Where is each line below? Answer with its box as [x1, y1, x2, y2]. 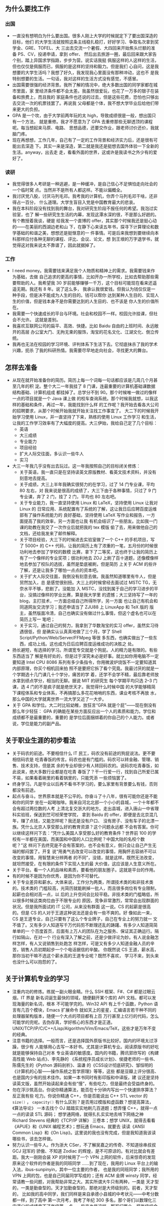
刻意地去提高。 [19, 475, 50, 481]
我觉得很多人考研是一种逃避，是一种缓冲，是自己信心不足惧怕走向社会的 [12, 181, 158, 186]
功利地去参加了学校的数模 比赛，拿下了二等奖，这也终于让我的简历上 [19, 549, 158, 555]
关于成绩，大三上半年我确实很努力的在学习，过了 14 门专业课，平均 [19, 481, 155, 487]
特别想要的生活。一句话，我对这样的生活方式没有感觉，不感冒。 [12, 76, 141, 81]
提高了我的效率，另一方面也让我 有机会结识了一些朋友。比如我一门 [23, 518, 158, 524]
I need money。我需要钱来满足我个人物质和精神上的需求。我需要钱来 [12, 268, 151, 274]
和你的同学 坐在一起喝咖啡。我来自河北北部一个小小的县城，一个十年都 [12, 799, 155, 805]
